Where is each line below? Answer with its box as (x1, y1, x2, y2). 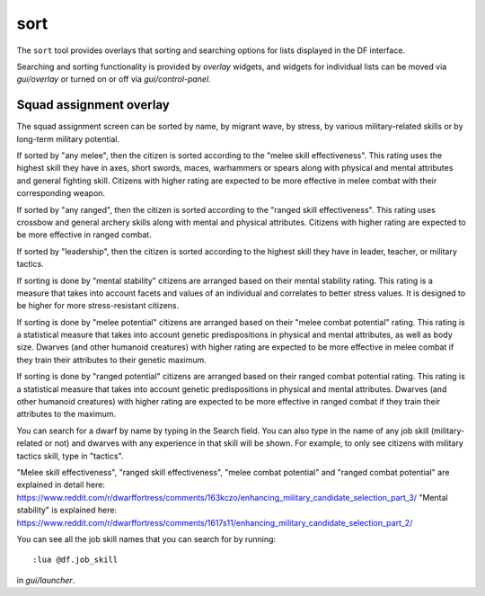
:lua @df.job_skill (32, 555, 119, 565)
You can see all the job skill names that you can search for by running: (16, 533, 277, 544)
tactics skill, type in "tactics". (16, 450, 124, 461)
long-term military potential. (16, 133, 120, 144)
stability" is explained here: (16, 504, 117, 516)
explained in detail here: (16, 479, 105, 490)
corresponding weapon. (16, 188, 106, 199)
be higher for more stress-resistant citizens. (16, 300, 180, 311)
